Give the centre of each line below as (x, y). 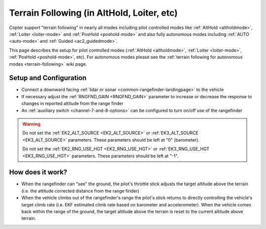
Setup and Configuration (48, 78)
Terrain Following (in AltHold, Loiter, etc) (93, 13)
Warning (31, 124)
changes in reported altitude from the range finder (72, 104)
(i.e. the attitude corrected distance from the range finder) (80, 191)
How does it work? (38, 172)
